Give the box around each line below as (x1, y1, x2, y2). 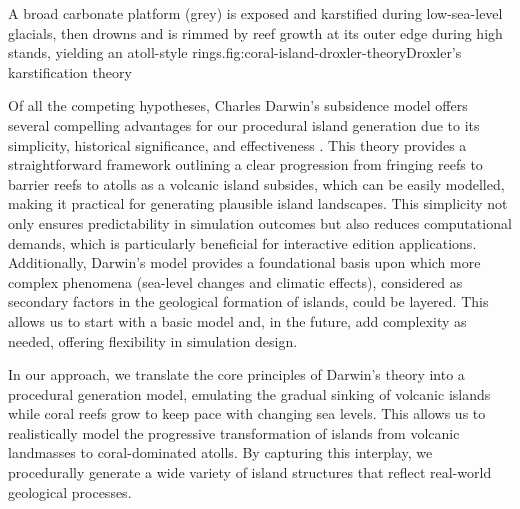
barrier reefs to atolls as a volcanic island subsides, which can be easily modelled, (8, 173, 505, 194)
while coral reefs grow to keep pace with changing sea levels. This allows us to (8, 403, 486, 424)
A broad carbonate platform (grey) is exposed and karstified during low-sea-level (8, 3, 503, 23)
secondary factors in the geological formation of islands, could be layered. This (8, 291, 489, 312)
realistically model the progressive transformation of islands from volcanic (8, 422, 460, 443)
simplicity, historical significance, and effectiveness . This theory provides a (8, 134, 467, 155)
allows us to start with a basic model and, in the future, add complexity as (8, 310, 467, 331)
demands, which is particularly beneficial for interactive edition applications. (8, 232, 477, 253)
